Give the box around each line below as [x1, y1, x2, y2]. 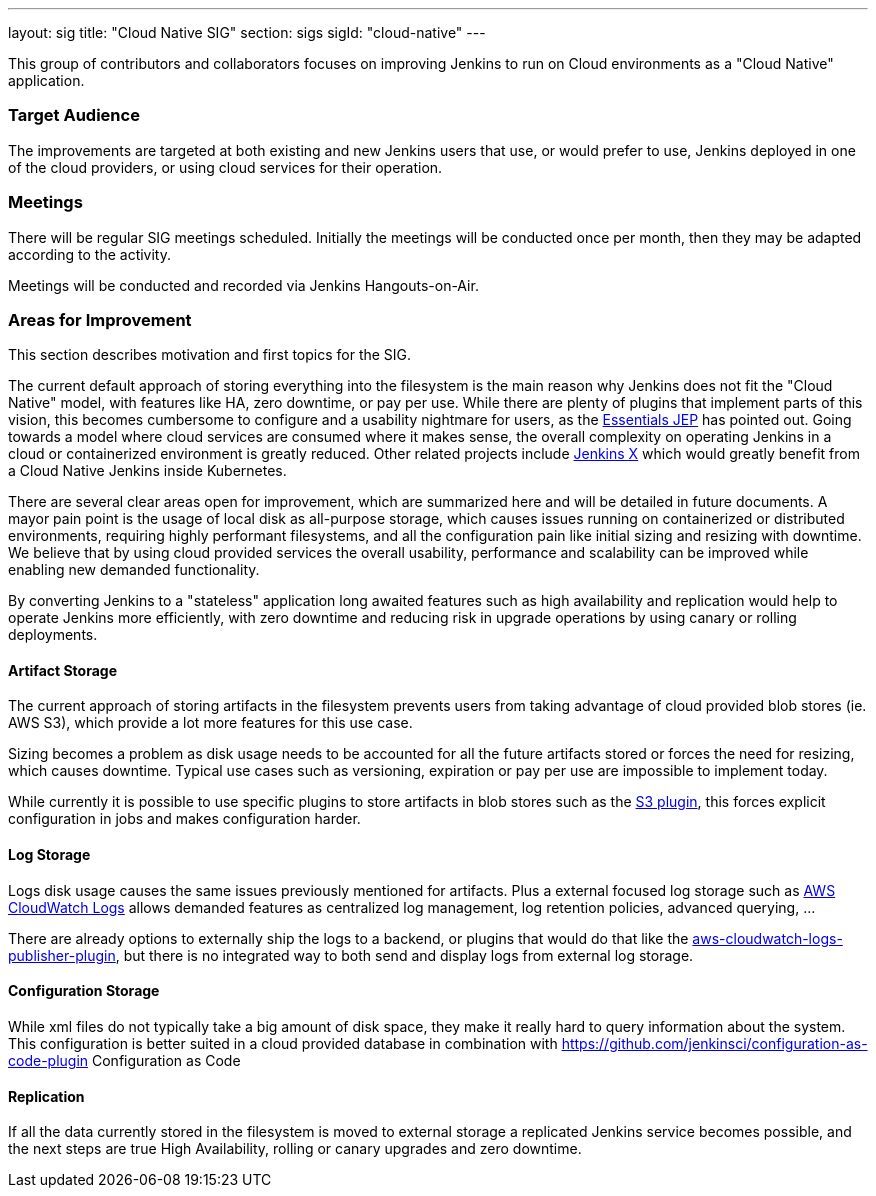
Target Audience [8, 105, 140, 126]
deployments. [8, 626, 98, 644]
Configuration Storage [8, 982, 160, 1000]
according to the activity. [8, 245, 172, 263]
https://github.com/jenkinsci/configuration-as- [561, 1034, 868, 1052]
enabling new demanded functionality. [8, 561, 260, 579]
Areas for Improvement [8, 309, 192, 330]
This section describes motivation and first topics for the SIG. [8, 346, 412, 364]
